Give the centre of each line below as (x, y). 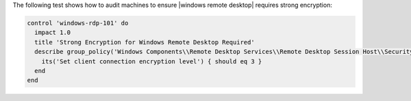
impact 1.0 (53, 33)
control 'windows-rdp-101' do (78, 23)
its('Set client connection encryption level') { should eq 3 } (152, 61)
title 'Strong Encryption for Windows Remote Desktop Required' (145, 42)
